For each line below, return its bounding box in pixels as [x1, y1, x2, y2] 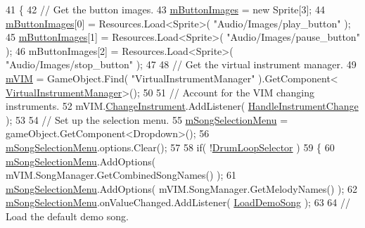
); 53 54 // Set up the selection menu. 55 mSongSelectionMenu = [6, 112, 288, 127]
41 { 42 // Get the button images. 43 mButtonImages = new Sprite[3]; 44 [6, 2, 325, 16]
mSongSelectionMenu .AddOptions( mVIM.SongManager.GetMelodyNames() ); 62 [6, 181, 358, 196]
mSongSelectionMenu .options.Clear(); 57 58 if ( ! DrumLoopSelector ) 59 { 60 [6, 139, 335, 154]
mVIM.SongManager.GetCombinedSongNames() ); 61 [6, 167, 237, 182]
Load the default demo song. [6, 208, 129, 223]
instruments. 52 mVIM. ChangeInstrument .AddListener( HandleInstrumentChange [6, 99, 359, 113]
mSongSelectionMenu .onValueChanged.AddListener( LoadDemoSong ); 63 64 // [6, 195, 350, 210]
